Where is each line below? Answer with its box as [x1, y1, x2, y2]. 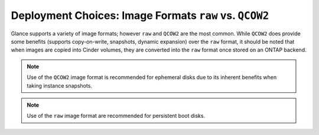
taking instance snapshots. [27, 82, 93, 89]
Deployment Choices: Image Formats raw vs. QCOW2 [11, 9, 269, 22]
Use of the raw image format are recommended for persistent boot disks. [27, 112, 206, 120]
